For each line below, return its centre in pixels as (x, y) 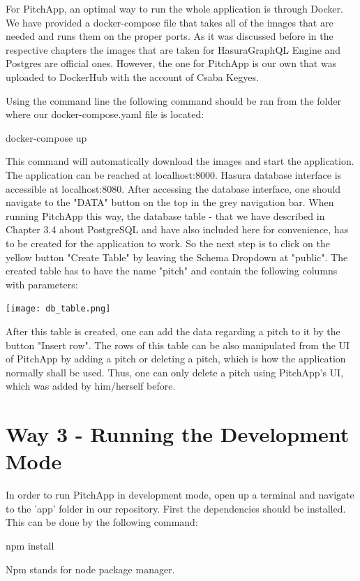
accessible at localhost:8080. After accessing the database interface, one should (173, 188)
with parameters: (42, 284)
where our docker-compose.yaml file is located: (105, 114)
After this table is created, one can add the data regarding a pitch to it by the (173, 331)
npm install (30, 545)
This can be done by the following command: (102, 522)
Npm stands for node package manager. (90, 569)
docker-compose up (46, 137)
